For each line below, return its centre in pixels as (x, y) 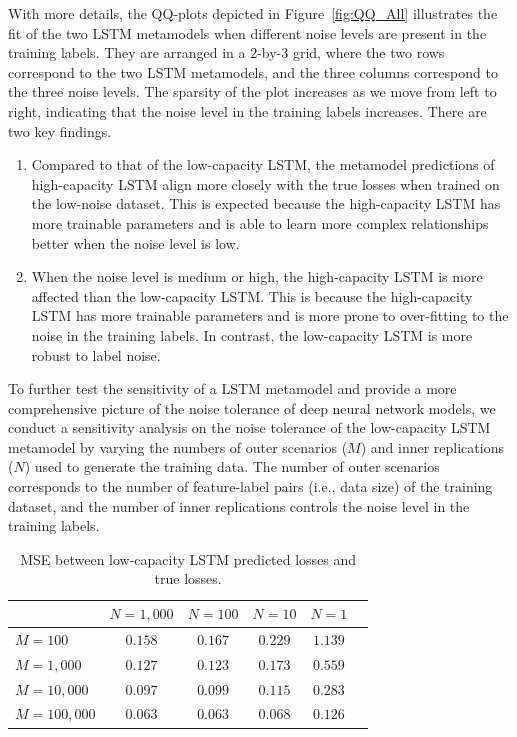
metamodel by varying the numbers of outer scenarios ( (178, 446)
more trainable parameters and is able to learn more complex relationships (260, 222)
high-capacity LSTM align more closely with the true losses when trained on (265, 183)
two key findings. (60, 130)
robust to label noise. (96, 354)
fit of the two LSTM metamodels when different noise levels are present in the (247, 32)
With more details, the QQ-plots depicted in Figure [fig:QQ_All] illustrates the (253, 13)
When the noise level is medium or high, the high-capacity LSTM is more (257, 276)
